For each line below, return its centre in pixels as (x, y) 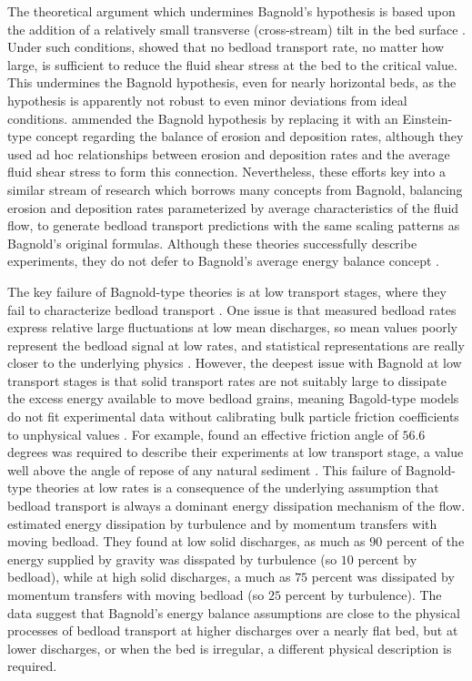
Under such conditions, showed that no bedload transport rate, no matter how (226, 47)
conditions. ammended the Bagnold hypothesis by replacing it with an (203, 118)
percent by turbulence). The (363, 595)
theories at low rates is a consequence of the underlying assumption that (237, 488)
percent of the (425, 541)
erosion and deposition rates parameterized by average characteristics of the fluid (233, 207)
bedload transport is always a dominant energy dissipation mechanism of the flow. (236, 506)
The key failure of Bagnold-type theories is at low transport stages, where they (227, 291)
